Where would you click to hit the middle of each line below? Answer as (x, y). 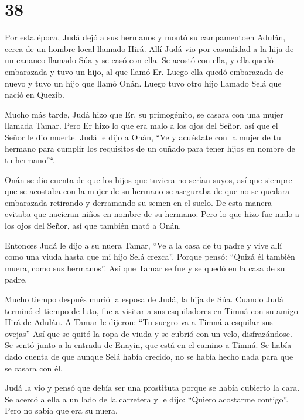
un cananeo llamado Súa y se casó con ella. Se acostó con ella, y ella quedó (139, 60)
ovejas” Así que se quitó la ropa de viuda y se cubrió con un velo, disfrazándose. (148, 333)
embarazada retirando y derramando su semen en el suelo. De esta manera (139, 202)
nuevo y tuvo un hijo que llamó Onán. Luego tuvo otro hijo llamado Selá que (143, 83)
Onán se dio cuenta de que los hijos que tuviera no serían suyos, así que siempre (148, 179)
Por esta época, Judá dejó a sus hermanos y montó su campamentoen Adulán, (145, 37)
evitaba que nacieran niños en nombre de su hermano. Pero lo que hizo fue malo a (152, 214)
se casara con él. (34, 368)
